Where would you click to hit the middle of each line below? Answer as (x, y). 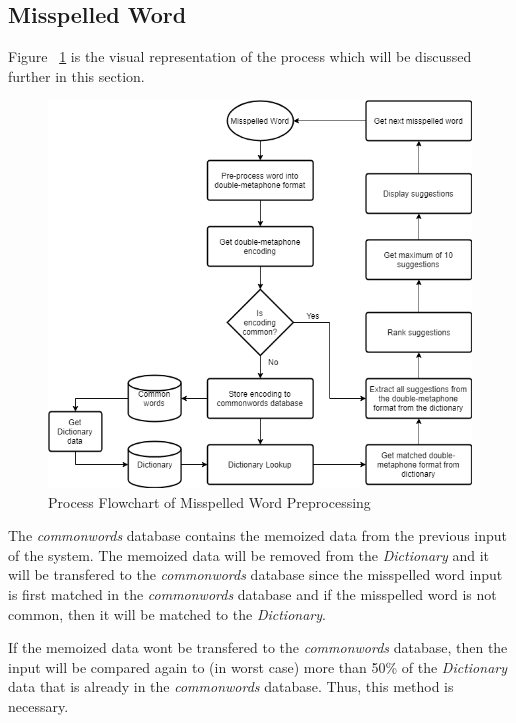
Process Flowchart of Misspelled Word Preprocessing (209, 501)
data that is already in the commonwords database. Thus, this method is (231, 686)
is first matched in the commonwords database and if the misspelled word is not (252, 594)
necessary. (38, 706)
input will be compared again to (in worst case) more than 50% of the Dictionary (258, 666)
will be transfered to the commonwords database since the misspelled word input (255, 574)
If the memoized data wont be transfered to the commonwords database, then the (258, 647)
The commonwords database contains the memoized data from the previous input (258, 535)
